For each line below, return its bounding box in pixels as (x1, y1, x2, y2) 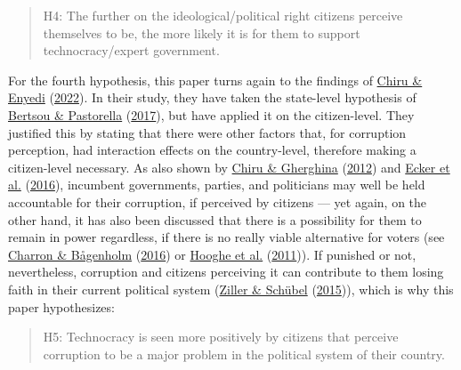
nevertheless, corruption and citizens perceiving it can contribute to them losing (8, 262, 444, 281)
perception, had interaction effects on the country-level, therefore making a (8, 141, 417, 159)
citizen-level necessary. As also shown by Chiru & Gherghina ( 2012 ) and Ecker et (8, 157, 450, 176)
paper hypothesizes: (8, 297, 115, 316)
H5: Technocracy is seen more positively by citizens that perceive (43, 327, 399, 346)
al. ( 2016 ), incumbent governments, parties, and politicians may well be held (8, 175, 425, 194)
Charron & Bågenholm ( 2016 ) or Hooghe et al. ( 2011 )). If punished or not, (8, 245, 417, 263)
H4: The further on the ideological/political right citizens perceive (43, 6, 403, 24)
